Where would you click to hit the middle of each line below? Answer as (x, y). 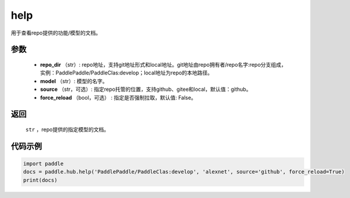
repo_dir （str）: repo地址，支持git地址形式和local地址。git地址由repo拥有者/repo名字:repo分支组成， (163, 64)
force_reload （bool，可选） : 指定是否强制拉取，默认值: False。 (118, 97)
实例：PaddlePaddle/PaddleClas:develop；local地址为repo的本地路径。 (127, 73)
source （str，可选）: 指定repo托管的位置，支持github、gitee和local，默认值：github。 (146, 89)
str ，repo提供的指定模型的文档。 (67, 129)
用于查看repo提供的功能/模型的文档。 (56, 33)
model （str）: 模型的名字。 (74, 81)
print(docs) (40, 180)
